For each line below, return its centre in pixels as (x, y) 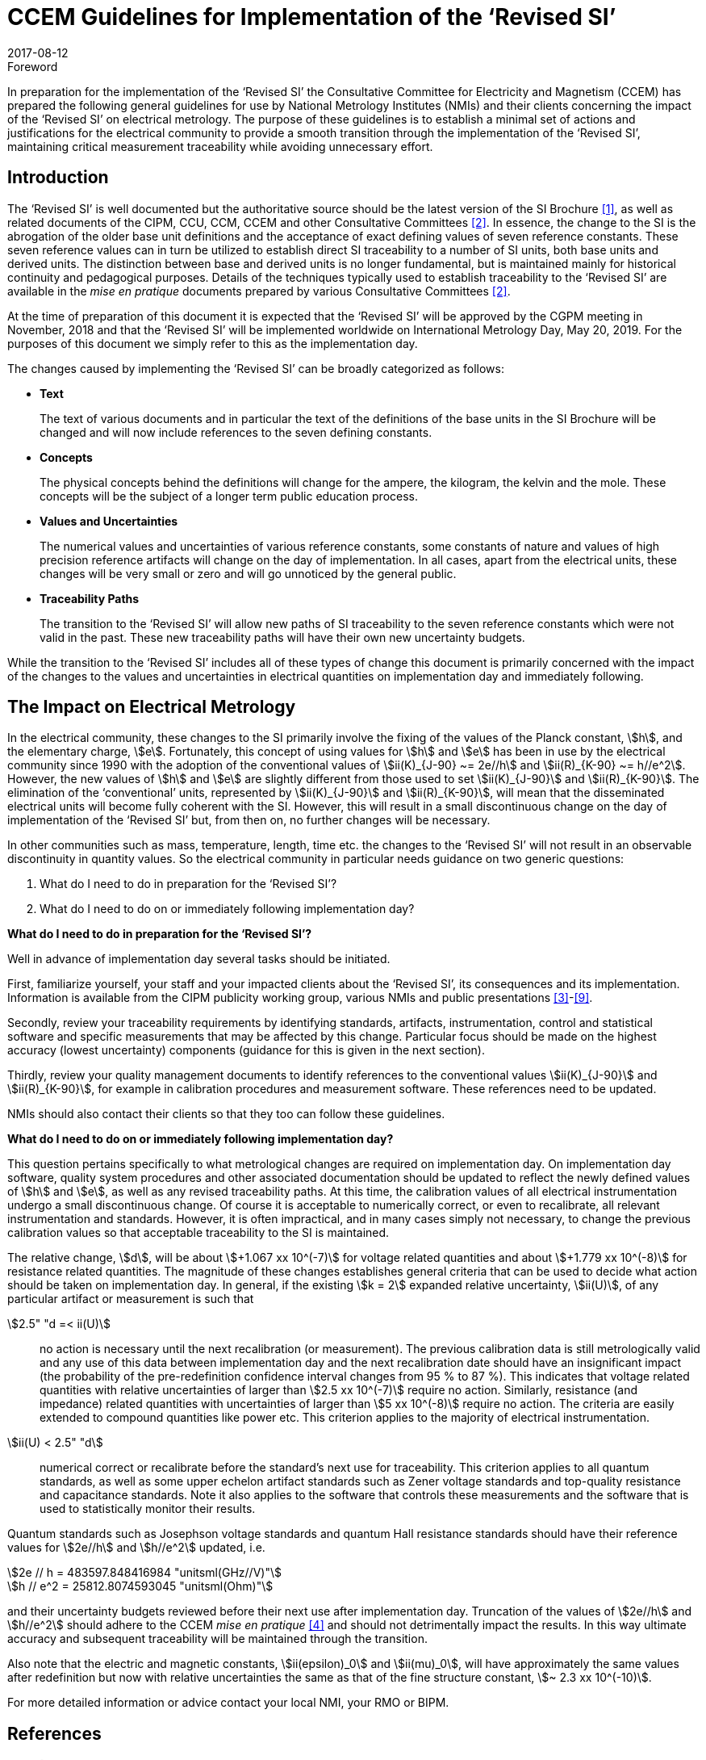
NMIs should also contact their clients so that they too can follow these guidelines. (226, 1114)
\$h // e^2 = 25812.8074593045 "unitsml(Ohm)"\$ (140, 1586)
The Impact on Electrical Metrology (152, 707)
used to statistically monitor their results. (148, 1509)
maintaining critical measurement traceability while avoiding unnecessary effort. (220, 146)
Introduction (58, 178)
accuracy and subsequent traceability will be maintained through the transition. (217, 1639)
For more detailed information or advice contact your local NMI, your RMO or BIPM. (228, 1703)
